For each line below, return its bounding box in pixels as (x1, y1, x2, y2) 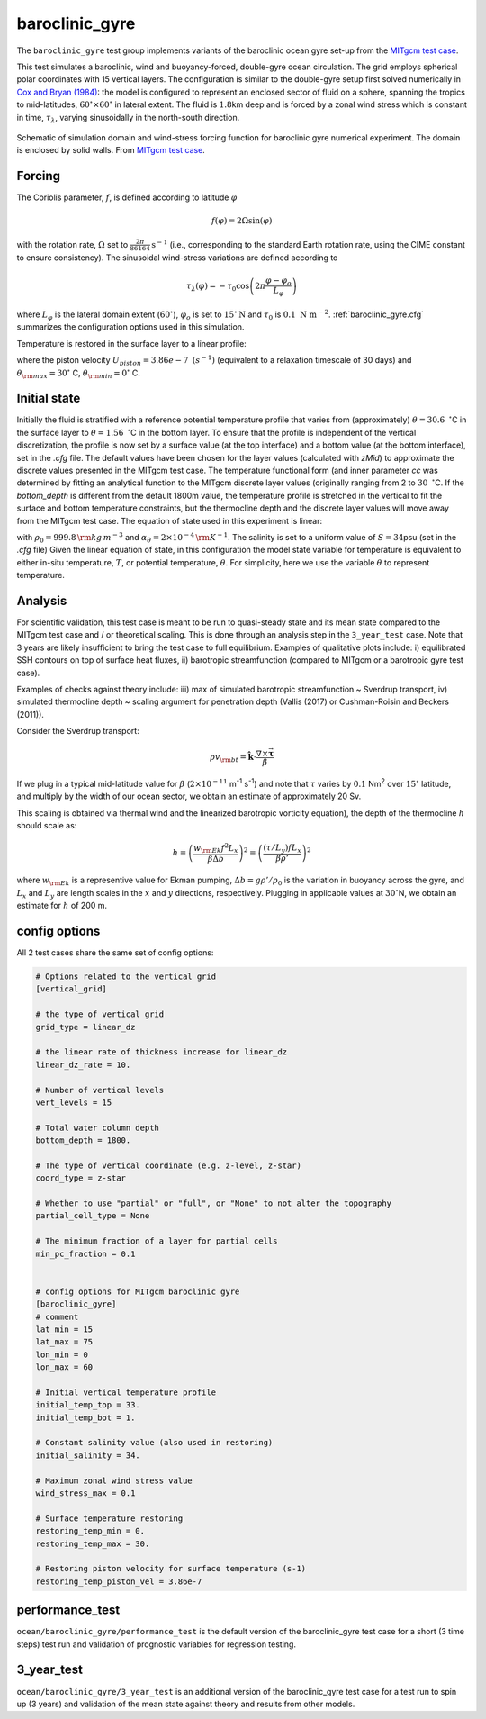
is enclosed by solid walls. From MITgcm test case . (16, 145, 206, 156)
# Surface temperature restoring (35, 1513, 184, 1524)
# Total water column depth (35, 1122, 159, 1133)
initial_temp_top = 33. (35, 1400, 141, 1410)
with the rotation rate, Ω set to (16, 239, 129, 249)
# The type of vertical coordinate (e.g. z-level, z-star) (35, 1160, 301, 1171)
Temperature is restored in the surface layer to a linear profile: (16, 338, 247, 348)
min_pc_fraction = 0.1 (35, 1248, 136, 1259)
